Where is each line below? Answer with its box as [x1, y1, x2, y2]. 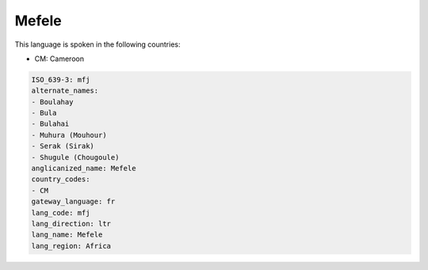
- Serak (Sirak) [31, 142, 95, 150]
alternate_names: [31, 86, 99, 95]
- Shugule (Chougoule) [31, 153, 120, 162]
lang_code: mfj [31, 208, 90, 217]
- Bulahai [31, 120, 70, 128]
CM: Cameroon [34, 54, 85, 63]
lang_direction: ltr [31, 219, 111, 228]
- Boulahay [31, 97, 74, 106]
